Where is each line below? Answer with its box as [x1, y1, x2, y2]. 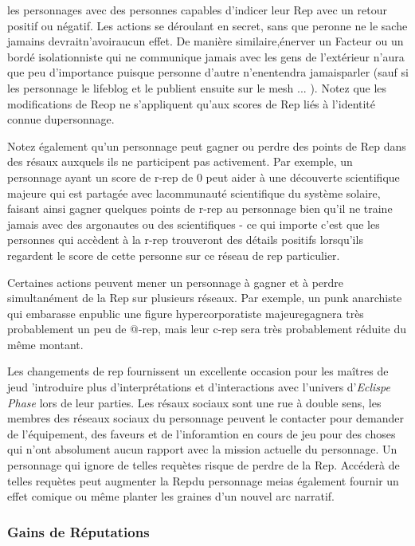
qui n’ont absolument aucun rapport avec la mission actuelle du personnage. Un [7, 441, 397, 458]
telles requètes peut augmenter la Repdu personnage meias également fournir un [7, 472, 399, 489]
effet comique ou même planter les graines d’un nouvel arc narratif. [7, 488, 335, 505]
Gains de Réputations [7, 521, 150, 541]
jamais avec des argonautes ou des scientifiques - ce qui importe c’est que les [7, 215, 380, 232]
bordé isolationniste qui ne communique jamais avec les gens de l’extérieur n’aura [7, 48, 405, 65]
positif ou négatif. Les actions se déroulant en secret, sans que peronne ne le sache [7, 17, 408, 33]
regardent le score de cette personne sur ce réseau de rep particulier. [7, 246, 340, 263]
